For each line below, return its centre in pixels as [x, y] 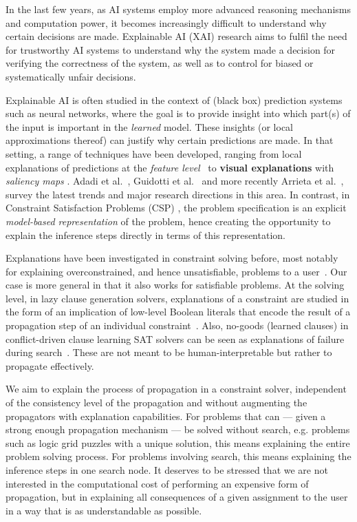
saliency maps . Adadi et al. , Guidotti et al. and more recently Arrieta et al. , [175, 181]
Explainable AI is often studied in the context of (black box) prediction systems [174, 100]
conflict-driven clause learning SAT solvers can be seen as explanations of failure [175, 338]
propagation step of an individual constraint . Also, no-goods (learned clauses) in [177, 325]
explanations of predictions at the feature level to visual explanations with [170, 167]
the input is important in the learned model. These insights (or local [150, 126]
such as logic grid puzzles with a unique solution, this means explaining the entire [178, 442]
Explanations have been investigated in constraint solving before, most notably [172, 258]
